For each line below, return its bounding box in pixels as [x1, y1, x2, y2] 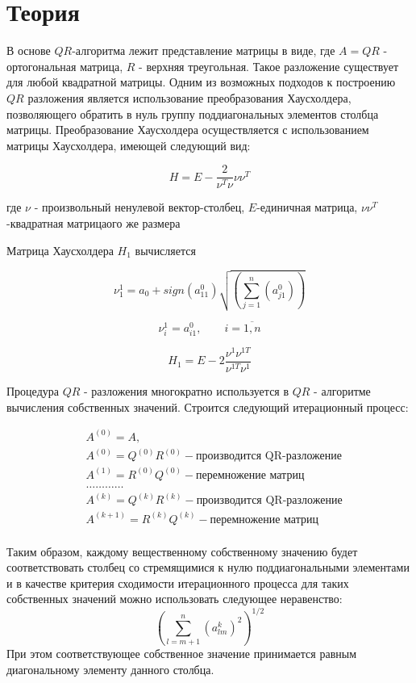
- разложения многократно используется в [84, 383, 289, 400]
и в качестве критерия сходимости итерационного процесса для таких [6, 574, 349, 591]
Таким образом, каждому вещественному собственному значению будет [6, 543, 358, 559]
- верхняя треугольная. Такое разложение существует [139, 57, 399, 74]
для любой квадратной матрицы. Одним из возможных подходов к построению [6, 73, 396, 90]
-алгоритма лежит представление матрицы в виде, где [72, 42, 335, 59]
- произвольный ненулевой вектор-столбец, [34, 199, 245, 216]
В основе [6, 42, 51, 59]
